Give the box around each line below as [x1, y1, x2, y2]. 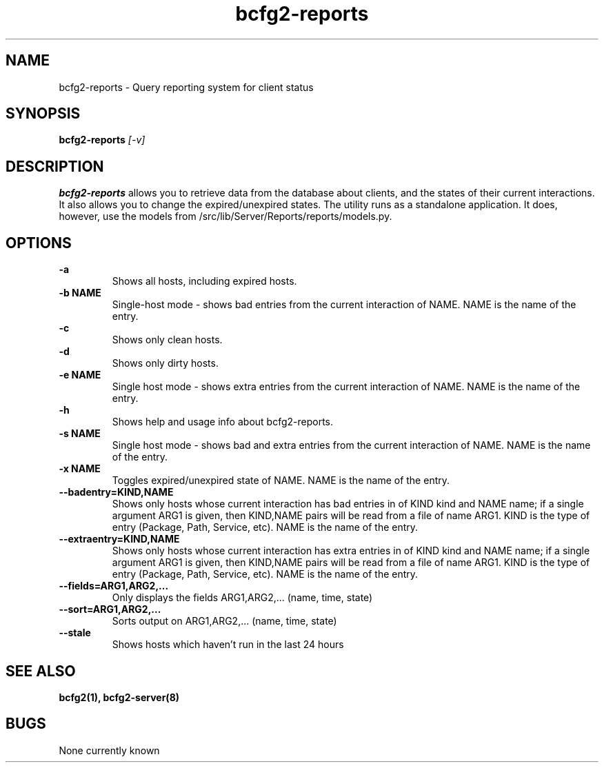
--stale [59, 627, 91, 639]
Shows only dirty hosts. [112, 357, 219, 370]
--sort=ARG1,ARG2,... [59, 603, 161, 616]
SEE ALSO [6, 662, 76, 680]
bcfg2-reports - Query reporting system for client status [59, 81, 314, 93]
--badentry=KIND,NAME [59, 486, 174, 498]
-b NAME [59, 287, 101, 299]
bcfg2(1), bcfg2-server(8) [59, 691, 180, 703]
